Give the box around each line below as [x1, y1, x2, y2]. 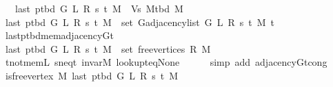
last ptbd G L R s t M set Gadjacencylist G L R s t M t [5, 14, 274, 29]
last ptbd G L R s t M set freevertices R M [5, 41, 211, 55]
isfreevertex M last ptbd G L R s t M [5, 68, 179, 82]
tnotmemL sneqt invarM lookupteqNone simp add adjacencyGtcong [5, 55, 327, 69]
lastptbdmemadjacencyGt [5, 28, 114, 42]
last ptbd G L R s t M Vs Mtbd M [14, 1, 183, 15]
